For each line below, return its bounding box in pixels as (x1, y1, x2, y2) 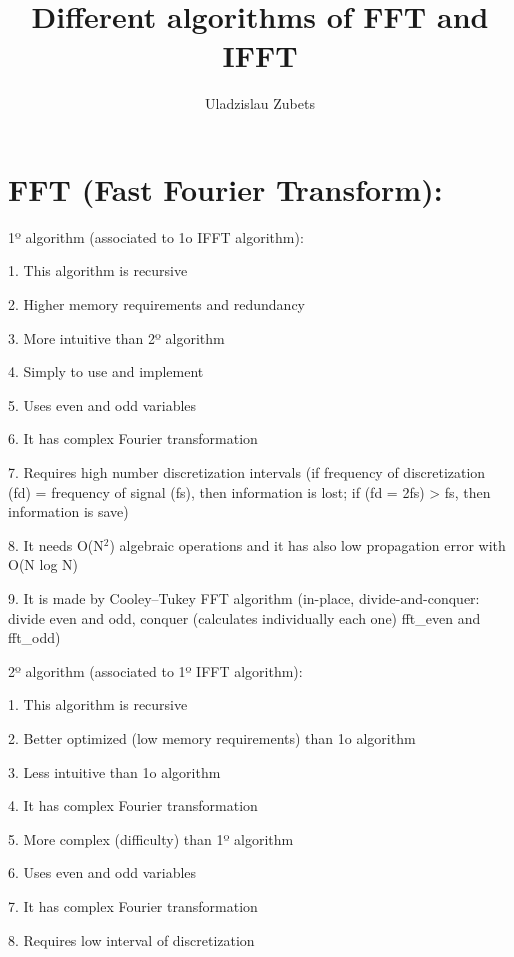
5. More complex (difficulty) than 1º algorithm (8, 828, 294, 849)
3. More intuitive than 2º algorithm (8, 327, 225, 348)
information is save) (8, 501, 129, 522)
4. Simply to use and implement (8, 361, 204, 382)
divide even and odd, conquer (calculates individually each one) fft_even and (8, 607, 481, 628)
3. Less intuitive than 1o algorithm (8, 761, 221, 782)
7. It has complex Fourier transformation (8, 895, 258, 916)
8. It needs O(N (8, 534, 104, 555)
